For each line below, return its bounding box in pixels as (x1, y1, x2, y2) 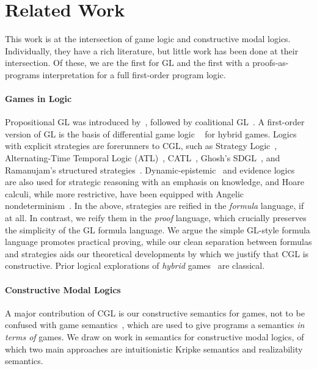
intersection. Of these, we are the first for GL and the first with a (5, 56, 250, 69)
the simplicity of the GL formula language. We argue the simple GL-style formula (5, 223, 310, 236)
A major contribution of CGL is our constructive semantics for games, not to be (5, 306, 305, 319)
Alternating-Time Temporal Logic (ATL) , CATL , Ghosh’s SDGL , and (5, 152, 280, 164)
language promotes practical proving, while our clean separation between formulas (5, 235, 312, 248)
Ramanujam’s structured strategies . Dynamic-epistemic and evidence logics (5, 163, 295, 176)
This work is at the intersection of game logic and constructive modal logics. (5, 32, 291, 45)
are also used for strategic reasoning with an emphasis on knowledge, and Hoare (5, 175, 304, 188)
